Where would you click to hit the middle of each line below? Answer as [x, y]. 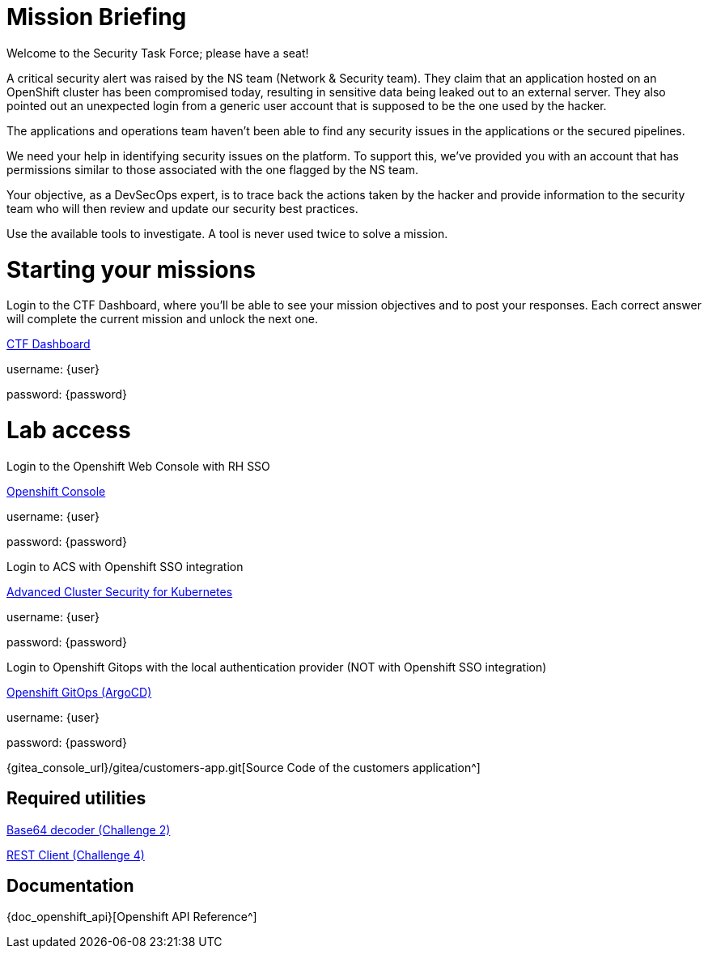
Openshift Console [56, 491]
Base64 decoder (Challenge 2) [89, 829]
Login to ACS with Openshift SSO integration [125, 566]
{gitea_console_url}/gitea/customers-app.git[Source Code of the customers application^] [244, 767]
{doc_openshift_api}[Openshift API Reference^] [132, 917]
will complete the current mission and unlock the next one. [162, 319]
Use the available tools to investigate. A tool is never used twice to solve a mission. [227, 233]
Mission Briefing [97, 17]
